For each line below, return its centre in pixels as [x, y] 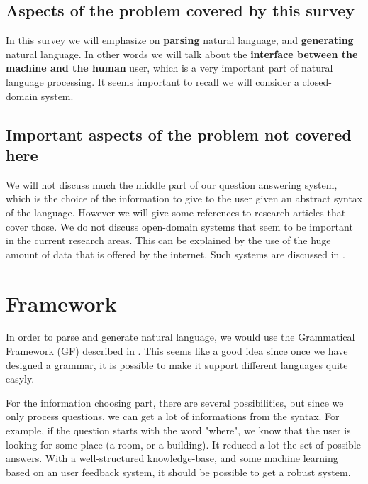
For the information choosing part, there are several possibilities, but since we [175, 402]
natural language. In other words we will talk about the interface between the [182, 54]
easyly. [20, 379]
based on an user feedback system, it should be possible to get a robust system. [178, 472]
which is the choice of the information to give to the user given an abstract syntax [184, 198]
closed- [317, 81]
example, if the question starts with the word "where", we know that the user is [178, 430]
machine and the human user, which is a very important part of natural [169, 68]
